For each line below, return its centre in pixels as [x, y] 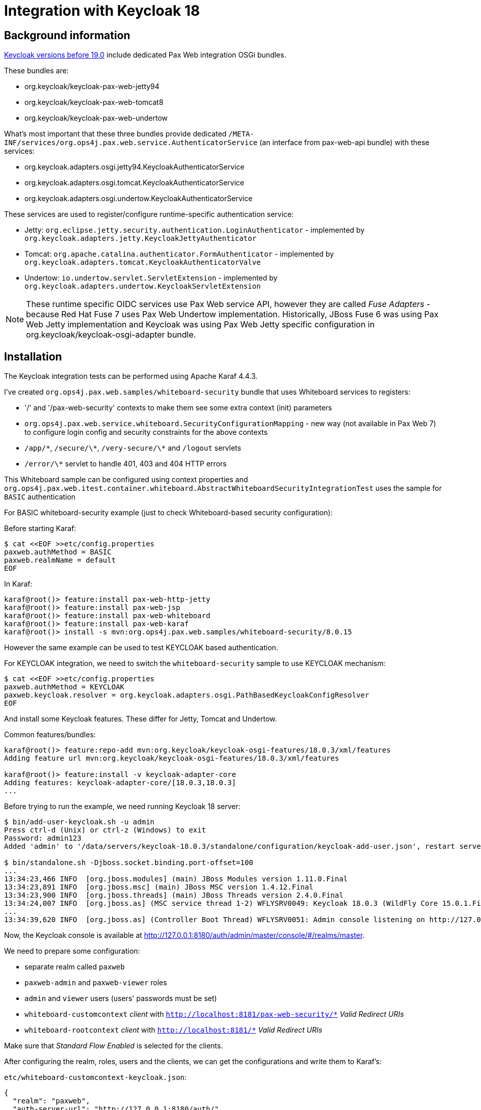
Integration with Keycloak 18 [102, 11]
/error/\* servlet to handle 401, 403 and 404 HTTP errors [126, 464]
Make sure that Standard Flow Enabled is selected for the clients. [114, 1046]
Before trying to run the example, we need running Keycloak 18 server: [122, 807]
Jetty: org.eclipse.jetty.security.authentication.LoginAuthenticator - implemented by [195, 230]
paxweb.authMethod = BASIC [58, 552]
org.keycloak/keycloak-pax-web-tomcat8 [94, 102]
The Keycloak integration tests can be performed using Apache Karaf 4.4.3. [131, 376]
